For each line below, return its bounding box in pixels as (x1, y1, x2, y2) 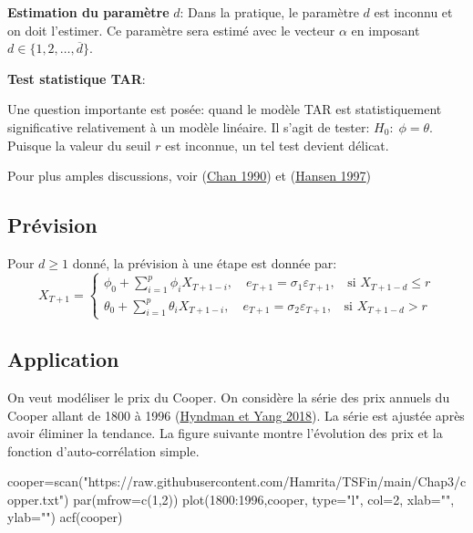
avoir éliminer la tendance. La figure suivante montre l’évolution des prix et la (7, 423, 443, 443)
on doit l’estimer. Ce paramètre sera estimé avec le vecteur (7, 20, 335, 39)
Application (7, 345, 119, 373)
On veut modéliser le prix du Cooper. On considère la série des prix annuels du (7, 387, 450, 406)
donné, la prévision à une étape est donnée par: (72, 253, 337, 272)
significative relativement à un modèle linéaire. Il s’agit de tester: (7, 117, 370, 136)
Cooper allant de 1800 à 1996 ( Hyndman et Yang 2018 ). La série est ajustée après (7, 405, 465, 424)
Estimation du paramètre (7, 3, 170, 21)
